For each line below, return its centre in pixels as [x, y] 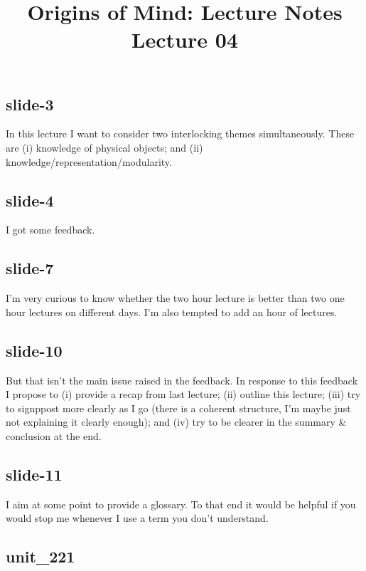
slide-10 [34, 350]
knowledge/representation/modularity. [89, 161]
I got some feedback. [50, 230]
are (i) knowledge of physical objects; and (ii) [104, 147]
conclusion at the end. [54, 435]
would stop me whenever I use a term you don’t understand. [137, 518]
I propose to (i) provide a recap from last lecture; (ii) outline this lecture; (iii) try [183, 394]
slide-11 [34, 474]
